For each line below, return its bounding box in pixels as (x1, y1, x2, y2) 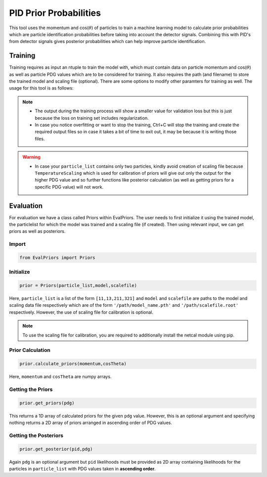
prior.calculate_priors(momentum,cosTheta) (19, 361, 127, 367)
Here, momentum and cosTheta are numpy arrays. (9, 374, 112, 380)
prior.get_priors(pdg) (19, 400, 75, 406)
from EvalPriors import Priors (19, 255, 96, 260)
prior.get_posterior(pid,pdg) (19, 446, 93, 452)
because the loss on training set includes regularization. (35, 115, 149, 121)
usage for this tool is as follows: (9, 85, 74, 91)
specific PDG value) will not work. (35, 184, 104, 190)
